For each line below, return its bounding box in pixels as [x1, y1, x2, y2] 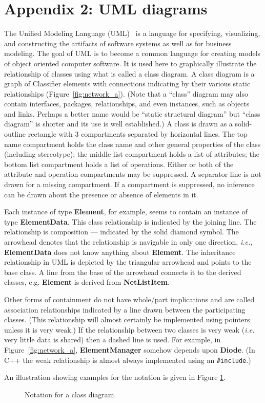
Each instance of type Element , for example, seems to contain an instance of [4, 206, 248, 217]
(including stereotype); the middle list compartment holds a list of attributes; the [4, 149, 259, 159]
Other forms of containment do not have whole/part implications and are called [4, 294, 255, 304]
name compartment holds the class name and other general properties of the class [4, 138, 261, 149]
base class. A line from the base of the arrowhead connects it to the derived [4, 266, 241, 277]
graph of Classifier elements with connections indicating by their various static [4, 78, 251, 89]
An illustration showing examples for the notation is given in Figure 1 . [4, 372, 226, 382]
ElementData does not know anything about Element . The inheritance [4, 246, 236, 257]
